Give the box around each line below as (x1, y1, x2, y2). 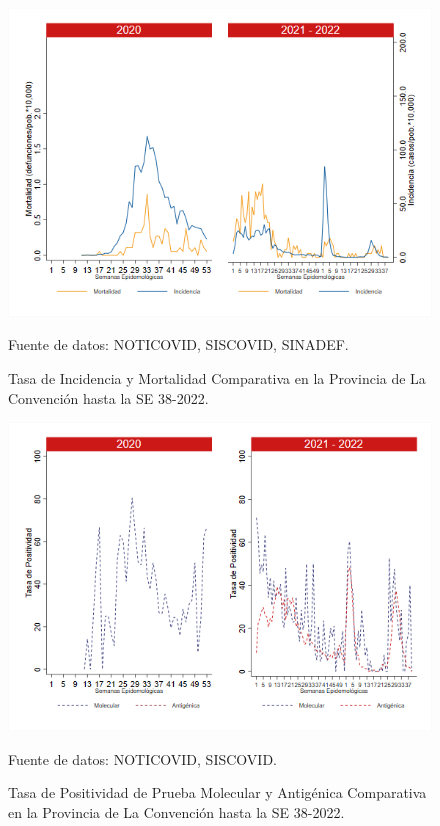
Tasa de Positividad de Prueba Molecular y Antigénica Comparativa (8, 782, 427, 803)
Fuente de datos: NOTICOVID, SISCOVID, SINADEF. (8, 334, 349, 355)
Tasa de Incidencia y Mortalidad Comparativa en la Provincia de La (8, 368, 426, 389)
